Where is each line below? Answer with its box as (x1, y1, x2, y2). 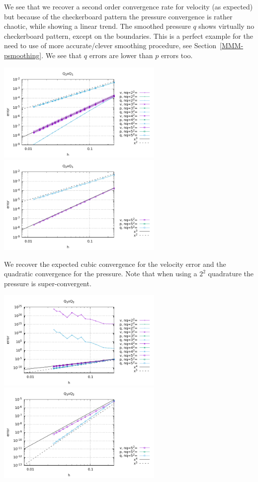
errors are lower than (89, 50, 153, 60)
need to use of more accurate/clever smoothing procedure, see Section (4, 40, 216, 51)
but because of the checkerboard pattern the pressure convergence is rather (4, 11, 233, 21)
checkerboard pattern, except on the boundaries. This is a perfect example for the (4, 30, 253, 41)
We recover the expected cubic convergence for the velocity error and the (4, 258, 226, 269)
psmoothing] (4, 50, 42, 60)
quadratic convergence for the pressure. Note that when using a (4, 268, 197, 279)
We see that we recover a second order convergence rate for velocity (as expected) (4, 1, 253, 11)
